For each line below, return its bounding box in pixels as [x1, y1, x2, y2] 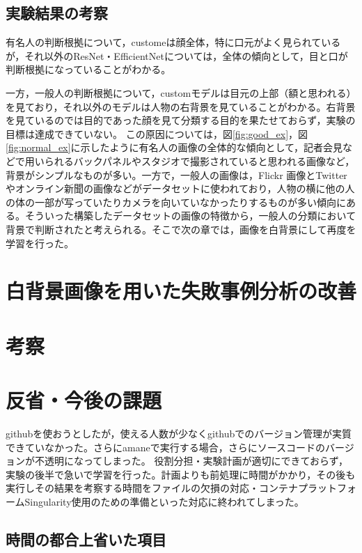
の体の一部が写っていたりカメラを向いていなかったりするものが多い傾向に [6, 194, 346, 209]
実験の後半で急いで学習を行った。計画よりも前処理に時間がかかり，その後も [6, 467, 356, 481]
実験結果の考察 [6, 2, 108, 24]
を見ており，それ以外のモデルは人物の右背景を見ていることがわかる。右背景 [6, 99, 356, 114]
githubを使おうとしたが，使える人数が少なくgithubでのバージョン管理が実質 [6, 426, 352, 440]
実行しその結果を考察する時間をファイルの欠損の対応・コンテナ [6, 481, 298, 495]
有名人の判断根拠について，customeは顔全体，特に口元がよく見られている [6, 35, 341, 49]
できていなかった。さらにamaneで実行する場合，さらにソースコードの [6, 439, 325, 454]
